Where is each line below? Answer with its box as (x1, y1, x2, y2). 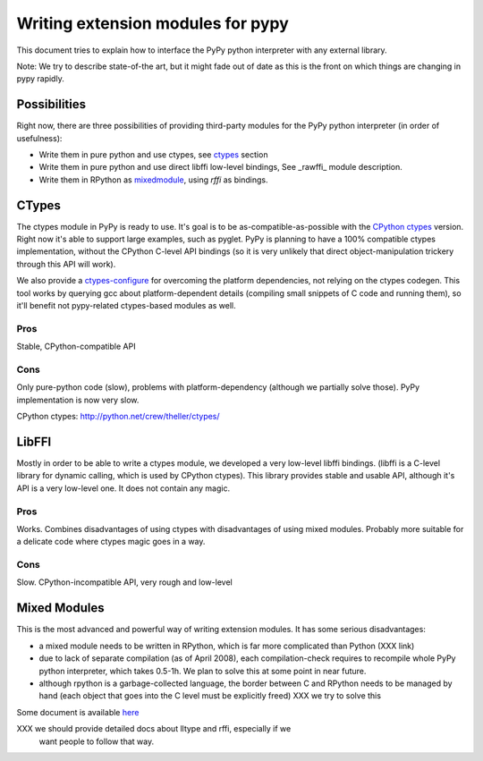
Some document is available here (16, 706, 140, 717)
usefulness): (16, 132, 63, 143)
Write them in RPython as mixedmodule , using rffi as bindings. (38, 174, 268, 185)
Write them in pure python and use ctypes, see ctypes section (38, 149, 268, 160)
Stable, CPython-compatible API (16, 341, 136, 352)
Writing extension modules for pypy (16, 13, 290, 33)
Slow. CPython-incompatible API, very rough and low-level (16, 577, 233, 588)
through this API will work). (16, 258, 116, 269)
